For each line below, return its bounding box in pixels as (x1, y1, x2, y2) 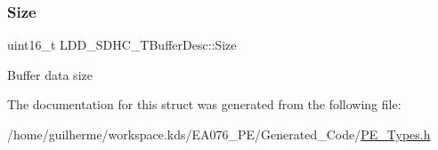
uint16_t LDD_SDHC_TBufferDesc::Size (7, 36, 237, 54)
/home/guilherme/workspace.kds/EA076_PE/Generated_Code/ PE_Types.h (7, 125, 431, 143)
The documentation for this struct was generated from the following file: (7, 95, 401, 114)
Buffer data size (7, 65, 93, 83)
